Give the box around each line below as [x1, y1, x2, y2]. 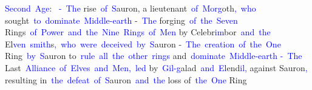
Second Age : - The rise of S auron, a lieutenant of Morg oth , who [5, 2, 256, 14]
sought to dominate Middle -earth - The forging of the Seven [5, 13, 238, 26]
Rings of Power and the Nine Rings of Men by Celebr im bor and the [5, 26, 271, 38]
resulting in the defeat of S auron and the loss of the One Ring [5, 73, 247, 86]
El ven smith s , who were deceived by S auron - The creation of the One [5, 37, 281, 50]
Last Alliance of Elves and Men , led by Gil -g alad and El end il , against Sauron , [5, 61, 308, 74]
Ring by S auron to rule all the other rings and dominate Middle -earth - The [5, 49, 302, 62]
